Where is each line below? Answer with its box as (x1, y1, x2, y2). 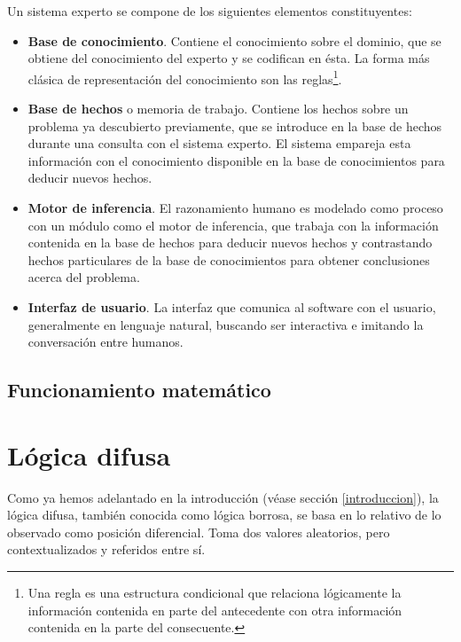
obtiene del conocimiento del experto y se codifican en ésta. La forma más (27, 49, 430, 67)
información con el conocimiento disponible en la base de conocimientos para (27, 151, 445, 169)
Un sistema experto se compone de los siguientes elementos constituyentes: (7, 2, 412, 20)
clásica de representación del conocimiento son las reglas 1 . (27, 67, 342, 88)
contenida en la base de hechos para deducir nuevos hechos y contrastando (27, 233, 433, 252)
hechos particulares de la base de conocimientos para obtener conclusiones (27, 250, 430, 269)
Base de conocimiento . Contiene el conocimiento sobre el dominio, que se (27, 31, 441, 50)
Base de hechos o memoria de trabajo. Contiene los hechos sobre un (27, 99, 409, 118)
